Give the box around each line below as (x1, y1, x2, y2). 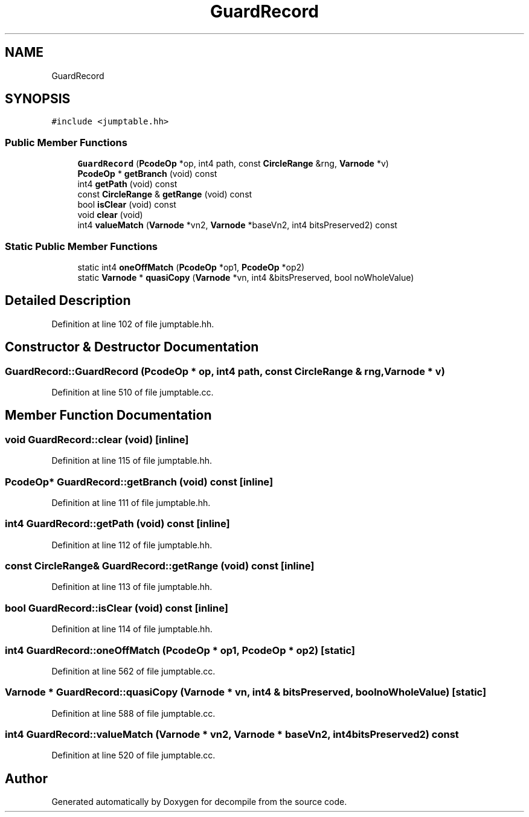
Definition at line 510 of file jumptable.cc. (51, 387, 214, 397)
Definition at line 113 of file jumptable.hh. (51, 582, 213, 592)
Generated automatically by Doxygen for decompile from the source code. (51, 796, 347, 807)
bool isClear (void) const (77, 199, 176, 210)
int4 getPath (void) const (77, 179, 178, 190)
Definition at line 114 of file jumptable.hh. (51, 624, 213, 635)
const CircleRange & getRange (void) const (77, 189, 252, 200)
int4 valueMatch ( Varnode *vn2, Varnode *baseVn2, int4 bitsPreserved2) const (77, 220, 397, 231)
